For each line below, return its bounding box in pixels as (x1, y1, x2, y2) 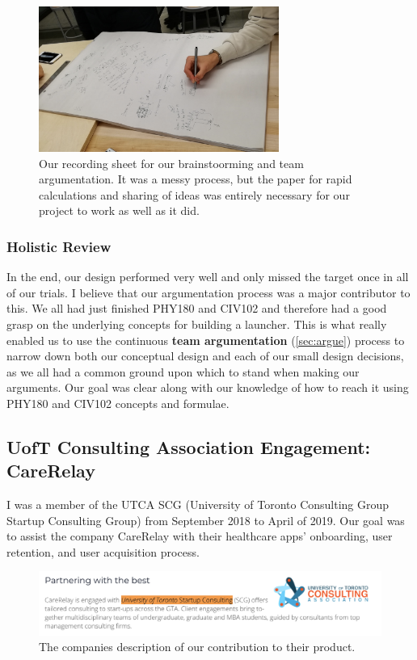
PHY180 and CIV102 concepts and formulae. (6, 394, 230, 411)
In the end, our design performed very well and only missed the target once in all (6, 268, 409, 285)
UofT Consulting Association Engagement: (6, 434, 371, 459)
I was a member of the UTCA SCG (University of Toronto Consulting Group (6, 496, 390, 513)
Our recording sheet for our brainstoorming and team (39, 154, 304, 171)
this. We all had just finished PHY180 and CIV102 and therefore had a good (6, 300, 387, 317)
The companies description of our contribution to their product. (39, 638, 356, 655)
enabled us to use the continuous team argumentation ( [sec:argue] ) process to (6, 331, 405, 348)
